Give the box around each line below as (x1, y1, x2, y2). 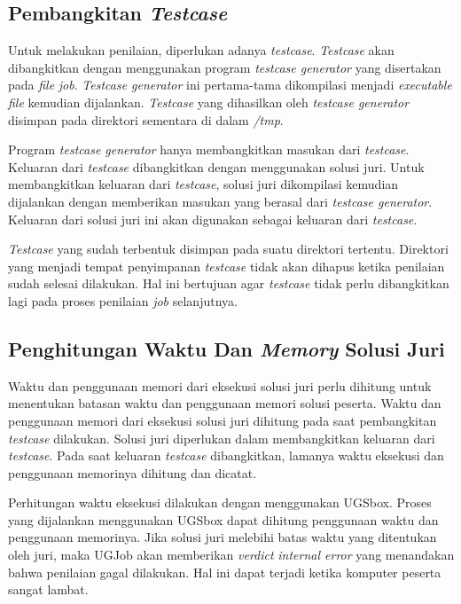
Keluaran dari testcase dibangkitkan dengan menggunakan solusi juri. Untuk (8, 157, 425, 176)
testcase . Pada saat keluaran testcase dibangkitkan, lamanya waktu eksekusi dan (8, 446, 444, 465)
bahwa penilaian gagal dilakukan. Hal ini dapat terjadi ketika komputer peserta (8, 562, 441, 581)
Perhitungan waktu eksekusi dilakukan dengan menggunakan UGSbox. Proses (8, 493, 432, 512)
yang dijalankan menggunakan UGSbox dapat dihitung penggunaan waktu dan (8, 510, 439, 529)
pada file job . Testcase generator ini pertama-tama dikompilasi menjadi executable (8, 75, 452, 94)
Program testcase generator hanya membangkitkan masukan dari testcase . (8, 140, 410, 159)
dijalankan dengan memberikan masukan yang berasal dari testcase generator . (8, 192, 433, 210)
